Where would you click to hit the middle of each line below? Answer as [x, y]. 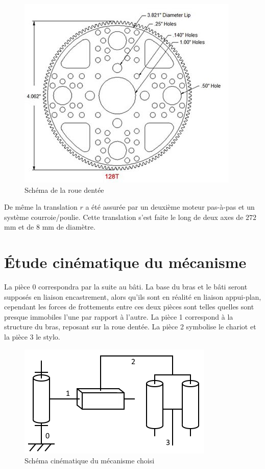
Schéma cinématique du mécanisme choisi [90, 461]
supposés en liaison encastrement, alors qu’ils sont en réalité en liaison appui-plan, [133, 296]
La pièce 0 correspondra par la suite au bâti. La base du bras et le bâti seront [126, 287]
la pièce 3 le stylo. [32, 337]
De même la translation [41, 207]
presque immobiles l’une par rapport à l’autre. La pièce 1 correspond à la [119, 316]
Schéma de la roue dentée [64, 189]
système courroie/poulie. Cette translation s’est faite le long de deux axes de [124, 217]
